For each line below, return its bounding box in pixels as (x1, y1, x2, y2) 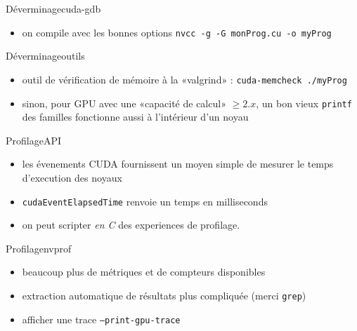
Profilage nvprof (6, 241, 72, 255)
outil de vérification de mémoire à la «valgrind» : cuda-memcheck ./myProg (22, 72, 347, 86)
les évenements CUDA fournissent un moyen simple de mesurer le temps (22, 156, 334, 171)
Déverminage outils (6, 48, 85, 63)
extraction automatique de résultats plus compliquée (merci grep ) (22, 288, 306, 302)
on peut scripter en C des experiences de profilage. (22, 217, 240, 232)
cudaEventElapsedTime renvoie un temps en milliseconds (22, 194, 268, 208)
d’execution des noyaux (22, 170, 122, 184)
